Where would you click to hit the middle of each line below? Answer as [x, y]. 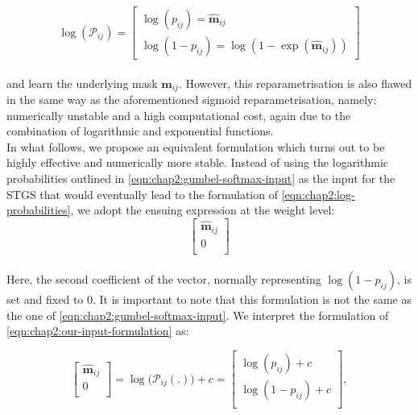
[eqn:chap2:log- [318, 194]
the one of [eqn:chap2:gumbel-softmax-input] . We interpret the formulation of [198, 315]
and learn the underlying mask [82, 83]
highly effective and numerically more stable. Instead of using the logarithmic [198, 162]
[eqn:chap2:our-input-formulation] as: [98, 331]
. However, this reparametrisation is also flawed [295, 83]
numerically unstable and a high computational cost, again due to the [179, 115]
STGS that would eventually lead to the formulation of [142, 194]
